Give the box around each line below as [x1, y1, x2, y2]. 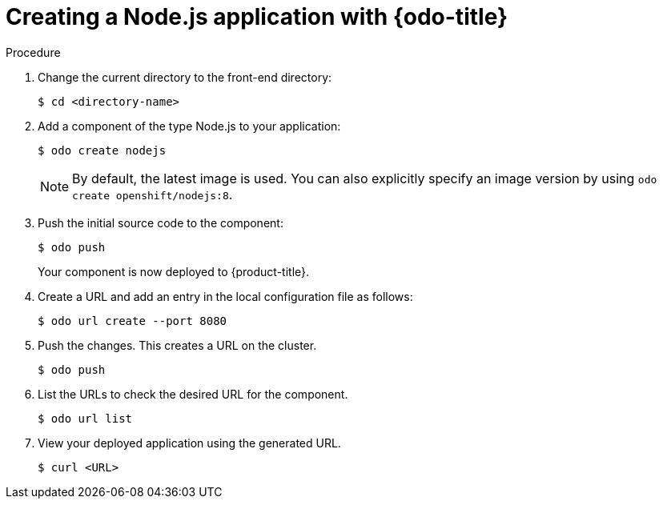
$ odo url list [38, 411, 133, 425]
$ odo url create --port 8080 [38, 314, 227, 327]
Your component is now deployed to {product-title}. [38, 264, 310, 279]
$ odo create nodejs [38, 143, 167, 157]
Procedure [6, 45, 61, 59]
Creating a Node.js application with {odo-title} [6, 3, 508, 30]
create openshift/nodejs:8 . [72, 186, 233, 202]
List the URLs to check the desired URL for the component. [38, 387, 348, 401]
